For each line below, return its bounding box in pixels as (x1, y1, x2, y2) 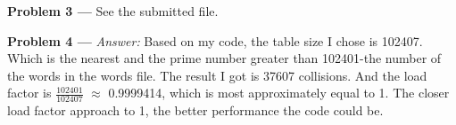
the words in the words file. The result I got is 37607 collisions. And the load (7, 66, 427, 84)
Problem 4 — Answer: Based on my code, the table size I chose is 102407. (7, 31, 423, 50)
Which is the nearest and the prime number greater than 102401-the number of (7, 49, 442, 67)
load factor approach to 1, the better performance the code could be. (7, 101, 384, 120)
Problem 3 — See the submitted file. (7, 2, 219, 20)
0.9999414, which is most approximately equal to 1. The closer (108, 83, 450, 102)
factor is (7, 83, 52, 102)
